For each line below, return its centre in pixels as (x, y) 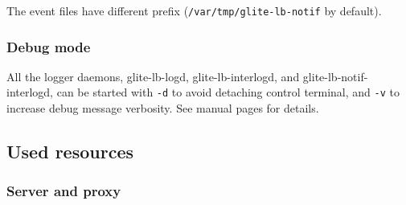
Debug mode (49, 46)
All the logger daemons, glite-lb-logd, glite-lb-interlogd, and (153, 76)
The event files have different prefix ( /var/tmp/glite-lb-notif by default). (194, 10)
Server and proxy (64, 191)
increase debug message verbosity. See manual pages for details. (163, 108)
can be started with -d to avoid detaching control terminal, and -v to (228, 92)
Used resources (70, 152)
